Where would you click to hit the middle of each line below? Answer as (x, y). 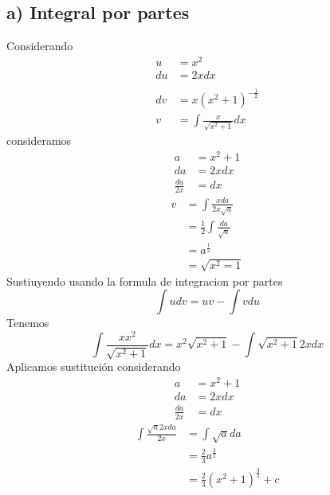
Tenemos (28, 323)
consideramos (39, 140)
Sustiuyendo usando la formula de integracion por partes (145, 281)
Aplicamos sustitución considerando (94, 366)
